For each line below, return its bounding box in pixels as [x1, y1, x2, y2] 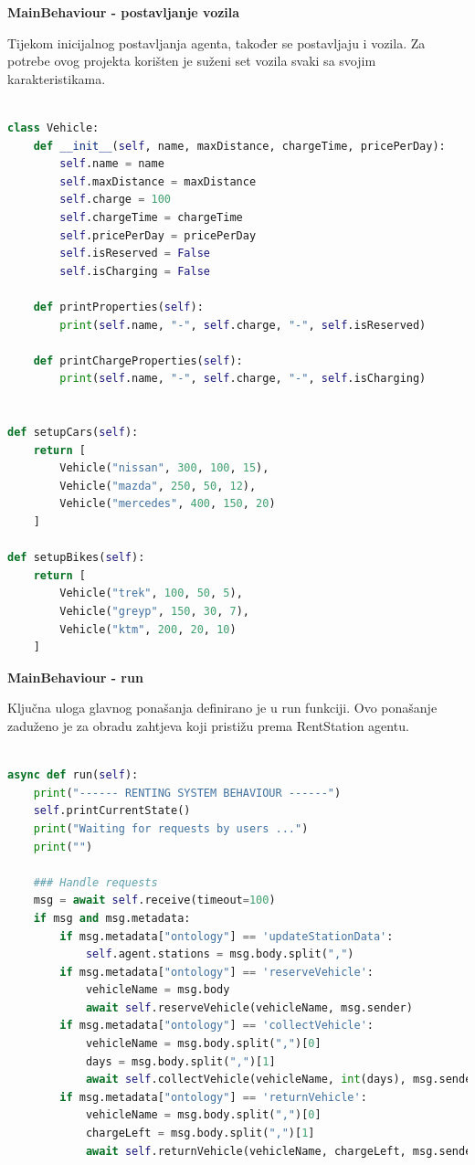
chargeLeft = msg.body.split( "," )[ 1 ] [85, 1127, 315, 1140]
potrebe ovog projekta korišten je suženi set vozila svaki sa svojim [7, 51, 376, 70]
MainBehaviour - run [7, 667, 143, 686]
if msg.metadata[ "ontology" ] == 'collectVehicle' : [59, 1019, 374, 1033]
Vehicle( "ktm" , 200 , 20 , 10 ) [59, 622, 237, 636]
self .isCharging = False [59, 264, 210, 278]
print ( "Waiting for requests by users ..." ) [33, 821, 309, 835]
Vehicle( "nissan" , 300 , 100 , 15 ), [59, 461, 269, 475]
